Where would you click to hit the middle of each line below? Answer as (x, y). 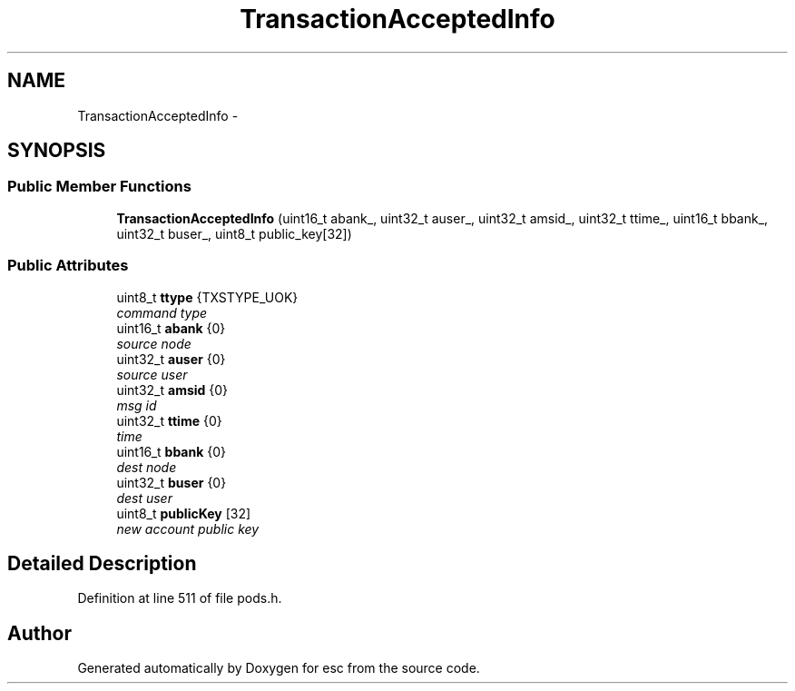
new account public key (188, 528)
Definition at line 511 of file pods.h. (180, 598)
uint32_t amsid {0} (172, 390)
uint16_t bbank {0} (172, 451)
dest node (147, 467)
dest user (144, 498)
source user (152, 374)
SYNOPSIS (57, 151)
